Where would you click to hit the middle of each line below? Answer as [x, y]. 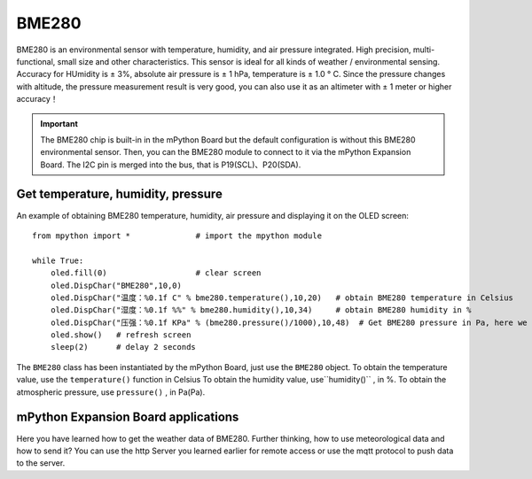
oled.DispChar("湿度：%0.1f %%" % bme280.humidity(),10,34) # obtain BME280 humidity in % [261, 310]
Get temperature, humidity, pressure [120, 194]
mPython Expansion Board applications [128, 417]
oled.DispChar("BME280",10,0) [116, 285]
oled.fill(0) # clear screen [156, 273]
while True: [58, 260]
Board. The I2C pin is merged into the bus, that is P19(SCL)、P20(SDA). [171, 165]
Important [59, 123]
